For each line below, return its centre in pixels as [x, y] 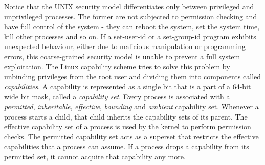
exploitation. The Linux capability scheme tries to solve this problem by [117, 66]
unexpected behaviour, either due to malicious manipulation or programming [125, 46]
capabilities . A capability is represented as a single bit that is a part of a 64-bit [128, 86]
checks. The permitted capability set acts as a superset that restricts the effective [131, 136]
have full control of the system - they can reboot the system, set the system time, [132, 26]
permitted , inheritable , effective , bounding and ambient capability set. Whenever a [131, 106]
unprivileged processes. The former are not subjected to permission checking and [131, 16]
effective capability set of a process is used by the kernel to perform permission [128, 126]
